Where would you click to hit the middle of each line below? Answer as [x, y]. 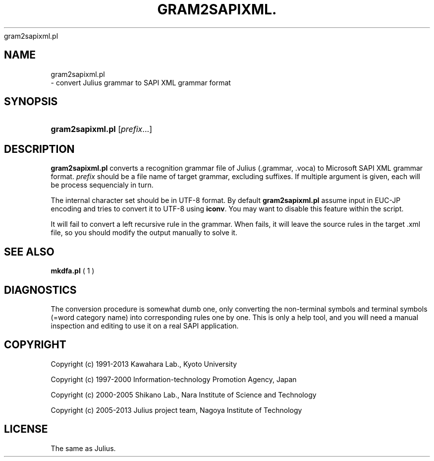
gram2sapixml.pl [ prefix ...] [102, 129]
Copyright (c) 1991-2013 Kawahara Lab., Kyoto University [144, 364]
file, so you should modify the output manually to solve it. [144, 233]
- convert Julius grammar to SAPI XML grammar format [141, 82]
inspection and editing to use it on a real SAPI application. [145, 326]
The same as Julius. [83, 448]
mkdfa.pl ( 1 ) [73, 271]
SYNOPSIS [31, 102]
